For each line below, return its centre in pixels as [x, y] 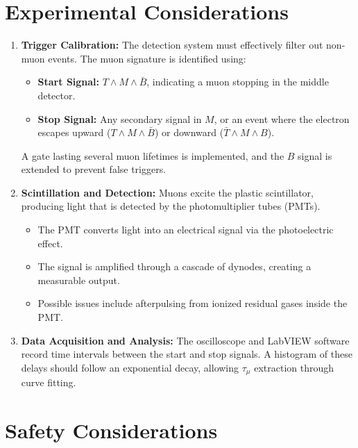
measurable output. [79, 280]
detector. [57, 95]
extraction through [294, 367]
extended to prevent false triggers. [94, 169]
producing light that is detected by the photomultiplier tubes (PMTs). [171, 206]
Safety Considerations [111, 430]
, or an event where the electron [282, 118]
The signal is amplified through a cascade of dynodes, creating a [174, 266]
